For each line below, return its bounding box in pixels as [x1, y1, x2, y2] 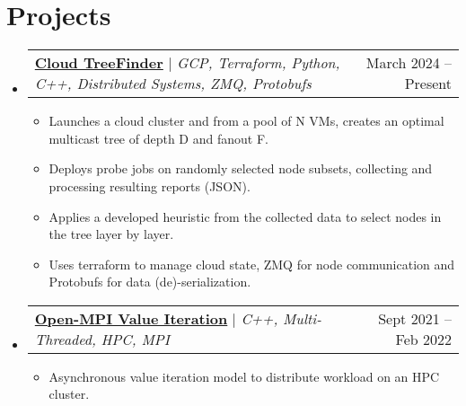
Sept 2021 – [378, 307, 452, 329]
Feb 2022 [395, 328, 452, 349]
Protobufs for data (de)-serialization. [48, 272, 251, 291]
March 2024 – [365, 52, 452, 74]
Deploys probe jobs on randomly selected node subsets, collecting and [48, 159, 433, 178]
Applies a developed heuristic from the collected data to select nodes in [48, 207, 442, 225]
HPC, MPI [101, 328, 170, 349]
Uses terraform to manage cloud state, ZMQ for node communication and [48, 254, 455, 273]
